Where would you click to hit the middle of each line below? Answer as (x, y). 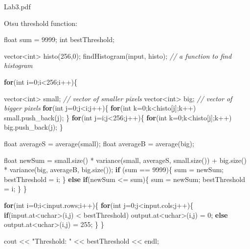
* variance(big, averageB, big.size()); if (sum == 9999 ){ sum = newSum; (114, 170)
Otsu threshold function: (41, 23)
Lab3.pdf (17, 6)
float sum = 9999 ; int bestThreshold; (59, 39)
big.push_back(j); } (34, 127)
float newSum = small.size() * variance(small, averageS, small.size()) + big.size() (125, 160)
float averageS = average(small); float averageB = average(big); (99, 143)
